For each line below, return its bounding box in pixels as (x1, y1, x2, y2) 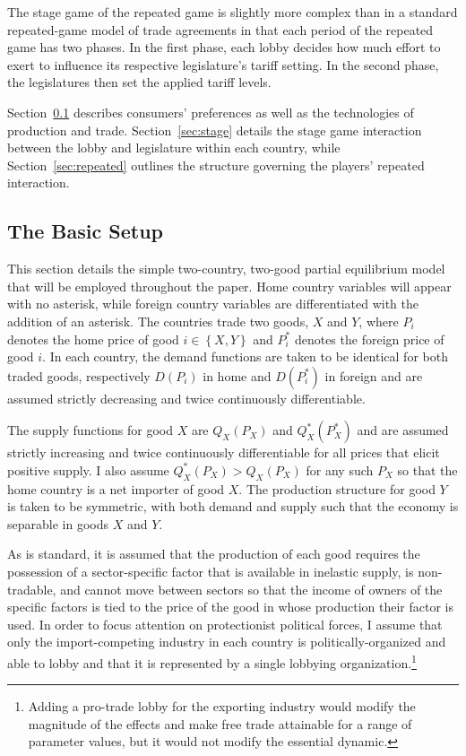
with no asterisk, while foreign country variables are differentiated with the (7, 294, 419, 313)
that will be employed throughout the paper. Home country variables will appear (7, 276, 452, 295)
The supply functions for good (7, 421, 173, 439)
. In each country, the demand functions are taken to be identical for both (42, 347, 448, 366)
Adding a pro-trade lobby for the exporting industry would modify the (28, 697, 416, 716)
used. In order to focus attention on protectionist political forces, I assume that (7, 614, 443, 633)
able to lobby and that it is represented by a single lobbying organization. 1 (7, 651, 417, 672)
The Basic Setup (7, 217, 163, 245)
